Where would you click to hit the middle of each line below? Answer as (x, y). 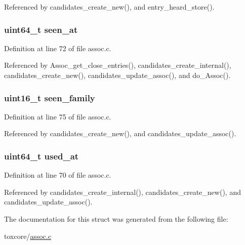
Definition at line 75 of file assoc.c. (58, 116)
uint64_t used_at (42, 156)
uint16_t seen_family (50, 97)
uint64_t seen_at (41, 29)
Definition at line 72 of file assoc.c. (58, 48)
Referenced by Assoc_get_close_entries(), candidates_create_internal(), (118, 65)
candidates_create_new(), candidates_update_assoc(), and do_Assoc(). (117, 75)
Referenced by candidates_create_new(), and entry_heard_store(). (109, 7)
